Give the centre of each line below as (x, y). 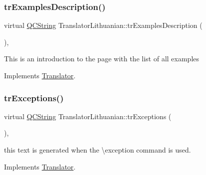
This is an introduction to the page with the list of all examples (102, 59)
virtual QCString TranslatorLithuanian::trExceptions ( (88, 116)
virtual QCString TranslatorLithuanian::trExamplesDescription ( (103, 25)
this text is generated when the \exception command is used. (97, 150)
